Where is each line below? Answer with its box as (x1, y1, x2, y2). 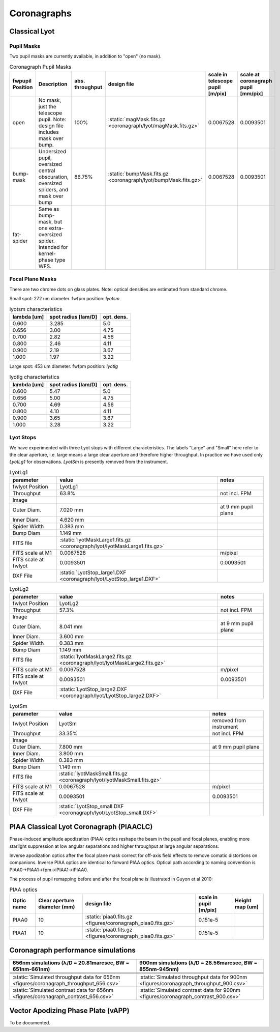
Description (38, 80, 68, 88)
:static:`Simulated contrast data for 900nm (139, 986, 241, 993)
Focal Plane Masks (9, 275, 57, 282)
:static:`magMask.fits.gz (108, 116, 166, 123)
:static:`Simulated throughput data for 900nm (139, 973, 247, 981)
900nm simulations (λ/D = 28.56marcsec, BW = (139, 959, 258, 966)
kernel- (38, 250, 56, 257)
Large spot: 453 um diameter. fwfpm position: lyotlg (9, 363, 118, 369)
